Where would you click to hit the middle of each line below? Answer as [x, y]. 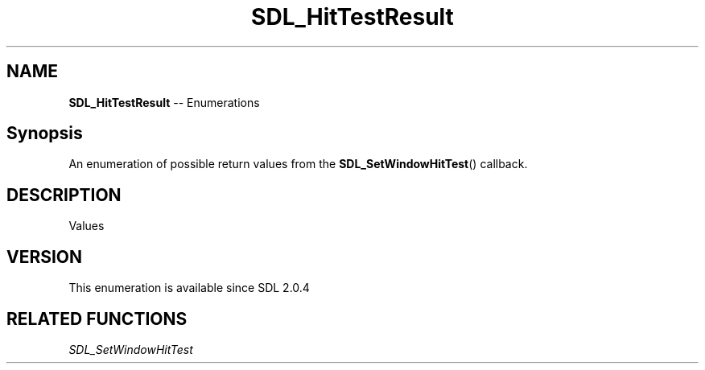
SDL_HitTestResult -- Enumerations [164, 102]
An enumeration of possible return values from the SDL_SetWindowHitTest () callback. [298, 164]
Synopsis [45, 134]
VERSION [45, 257]
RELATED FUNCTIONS [97, 319]
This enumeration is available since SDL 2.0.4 [189, 288]
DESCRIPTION [64, 195]
